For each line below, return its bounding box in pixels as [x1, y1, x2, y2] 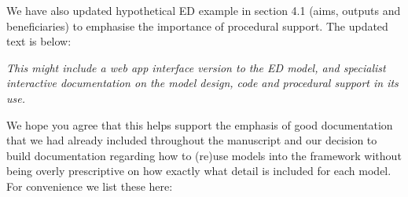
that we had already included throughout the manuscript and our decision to [6, 132, 377, 148]
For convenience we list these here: [6, 177, 173, 194]
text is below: [6, 33, 72, 49]
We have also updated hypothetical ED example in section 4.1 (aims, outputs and [6, 2, 401, 18]
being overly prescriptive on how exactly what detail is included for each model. [6, 162, 391, 179]
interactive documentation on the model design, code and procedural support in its [6, 75, 399, 91]
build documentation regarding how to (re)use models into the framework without [6, 147, 402, 163]
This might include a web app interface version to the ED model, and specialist [6, 59, 386, 75]
